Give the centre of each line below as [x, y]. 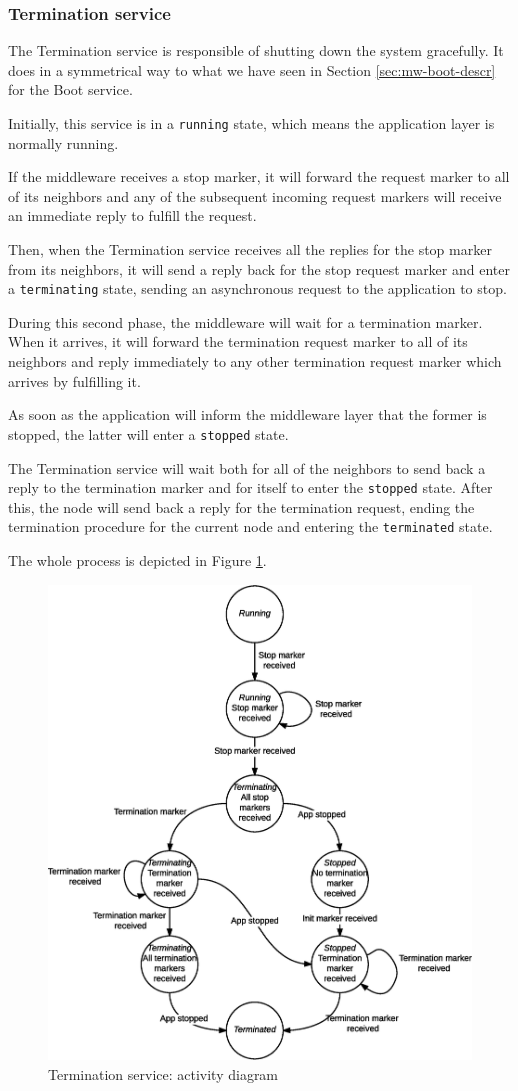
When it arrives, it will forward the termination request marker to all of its [238, 341]
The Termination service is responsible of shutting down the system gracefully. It [256, 50]
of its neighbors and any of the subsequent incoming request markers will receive [255, 195]
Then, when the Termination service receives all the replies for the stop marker [250, 249]
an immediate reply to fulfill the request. [132, 215]
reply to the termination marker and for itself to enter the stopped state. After [250, 487]
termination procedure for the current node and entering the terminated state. [250, 526]
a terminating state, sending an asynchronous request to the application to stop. [257, 288]
